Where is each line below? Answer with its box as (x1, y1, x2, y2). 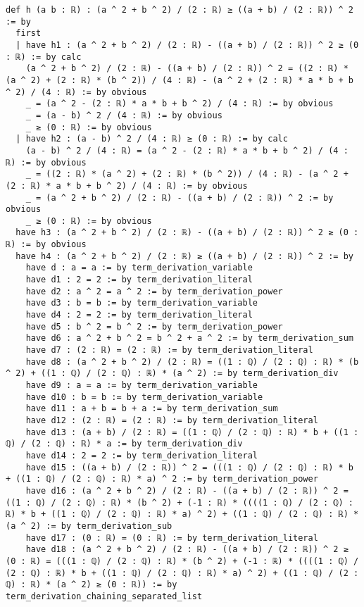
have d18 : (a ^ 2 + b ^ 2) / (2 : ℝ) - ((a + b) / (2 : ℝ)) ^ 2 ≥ (25, 544, 349, 555)
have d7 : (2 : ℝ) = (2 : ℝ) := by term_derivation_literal (25, 345, 313, 356)
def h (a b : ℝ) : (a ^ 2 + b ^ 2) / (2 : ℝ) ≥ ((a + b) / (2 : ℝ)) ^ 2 (6, 5, 353, 15)
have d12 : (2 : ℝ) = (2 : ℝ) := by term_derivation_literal (25, 415, 318, 425)
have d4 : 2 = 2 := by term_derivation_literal (25, 310, 253, 320)
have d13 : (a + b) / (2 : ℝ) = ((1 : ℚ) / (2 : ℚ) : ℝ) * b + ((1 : (25, 427, 359, 437)
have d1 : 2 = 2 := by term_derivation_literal (25, 275, 253, 285)
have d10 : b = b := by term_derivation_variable (25, 392, 263, 402)
